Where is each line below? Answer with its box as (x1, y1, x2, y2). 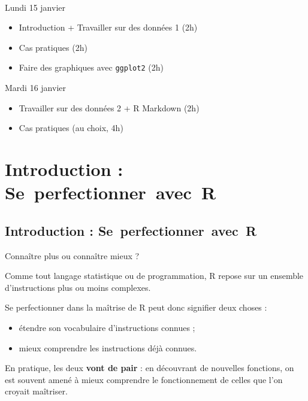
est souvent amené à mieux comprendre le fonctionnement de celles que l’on (5, 373, 283, 385)
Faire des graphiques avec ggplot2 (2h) (19, 61, 164, 74)
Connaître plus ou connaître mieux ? (5, 249, 140, 262)
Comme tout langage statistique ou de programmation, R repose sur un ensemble (5, 269, 304, 282)
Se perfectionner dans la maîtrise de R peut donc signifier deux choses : (5, 301, 267, 314)
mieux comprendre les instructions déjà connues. (19, 341, 197, 354)
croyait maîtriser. (5, 385, 68, 397)
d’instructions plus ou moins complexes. (5, 281, 151, 293)
